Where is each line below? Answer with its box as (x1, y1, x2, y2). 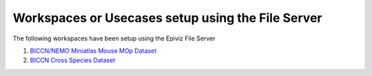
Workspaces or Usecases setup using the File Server (12, 10, 322, 25)
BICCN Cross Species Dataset (30, 56, 116, 64)
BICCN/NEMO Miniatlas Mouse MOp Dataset (30, 47, 157, 55)
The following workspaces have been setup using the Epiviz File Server (12, 34, 216, 42)
